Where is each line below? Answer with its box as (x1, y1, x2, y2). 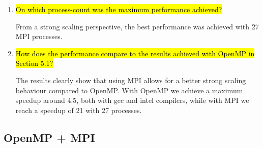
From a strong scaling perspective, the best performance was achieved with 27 (15, 21, 259, 31)
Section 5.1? (15, 58, 53, 68)
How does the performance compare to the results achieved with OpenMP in (15, 48, 255, 58)
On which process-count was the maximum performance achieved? (15, 4, 222, 14)
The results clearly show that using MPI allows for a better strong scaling (15, 75, 246, 85)
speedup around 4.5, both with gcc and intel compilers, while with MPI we (15, 95, 249, 105)
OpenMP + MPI (4, 129, 95, 145)
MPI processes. (15, 31, 63, 42)
